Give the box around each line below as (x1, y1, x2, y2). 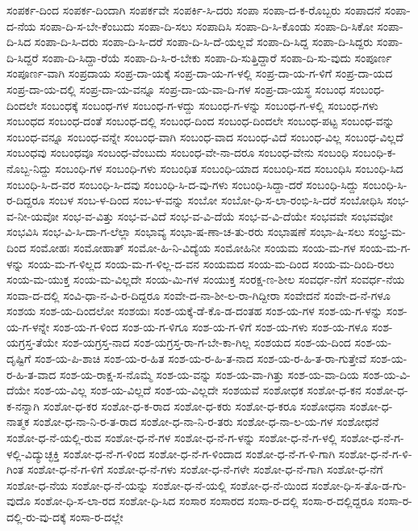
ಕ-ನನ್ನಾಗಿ (6, 397, 40, 414)
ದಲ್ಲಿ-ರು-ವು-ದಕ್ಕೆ (6, 508, 66, 525)
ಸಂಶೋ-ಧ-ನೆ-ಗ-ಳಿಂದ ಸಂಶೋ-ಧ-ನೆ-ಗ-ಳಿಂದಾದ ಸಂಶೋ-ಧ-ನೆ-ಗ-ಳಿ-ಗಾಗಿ (63, 445, 336, 461)
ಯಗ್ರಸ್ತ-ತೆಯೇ (6, 334, 59, 351)
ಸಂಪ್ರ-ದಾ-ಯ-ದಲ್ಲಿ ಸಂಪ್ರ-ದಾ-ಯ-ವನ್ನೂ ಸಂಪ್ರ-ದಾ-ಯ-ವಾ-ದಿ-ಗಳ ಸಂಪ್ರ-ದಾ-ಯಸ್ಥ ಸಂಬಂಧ (6, 80, 346, 97)
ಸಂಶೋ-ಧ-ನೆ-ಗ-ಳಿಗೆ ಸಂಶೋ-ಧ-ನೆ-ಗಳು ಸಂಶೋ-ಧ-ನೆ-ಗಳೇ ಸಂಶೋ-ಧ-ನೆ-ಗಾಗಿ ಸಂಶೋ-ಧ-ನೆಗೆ (27, 461, 383, 478)
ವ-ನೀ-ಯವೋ (6, 207, 59, 224)
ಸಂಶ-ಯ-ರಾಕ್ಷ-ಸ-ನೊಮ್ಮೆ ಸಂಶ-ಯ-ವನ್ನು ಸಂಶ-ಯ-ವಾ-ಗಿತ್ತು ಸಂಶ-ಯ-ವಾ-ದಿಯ (60, 365, 359, 382)
